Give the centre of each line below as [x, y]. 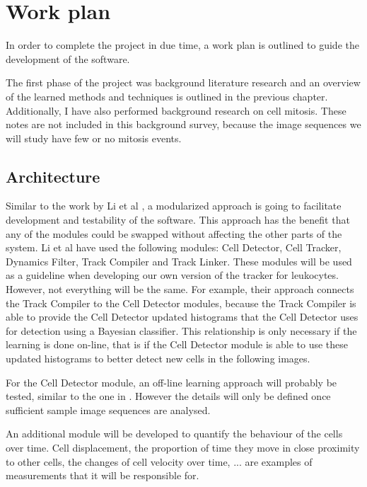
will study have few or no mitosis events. [94, 138]
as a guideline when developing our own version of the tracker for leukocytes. [172, 275]
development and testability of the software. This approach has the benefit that [178, 220]
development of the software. [68, 58]
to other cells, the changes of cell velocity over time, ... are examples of [159, 461]
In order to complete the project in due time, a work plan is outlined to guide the [182, 45]
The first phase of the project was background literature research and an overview [183, 82]
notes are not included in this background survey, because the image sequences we [183, 124]
